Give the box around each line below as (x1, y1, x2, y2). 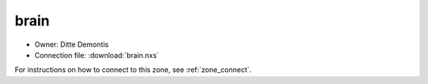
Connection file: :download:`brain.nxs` (34, 50, 159, 59)
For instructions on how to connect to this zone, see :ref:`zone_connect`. (14, 65, 252, 74)
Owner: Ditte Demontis (34, 40, 109, 49)
